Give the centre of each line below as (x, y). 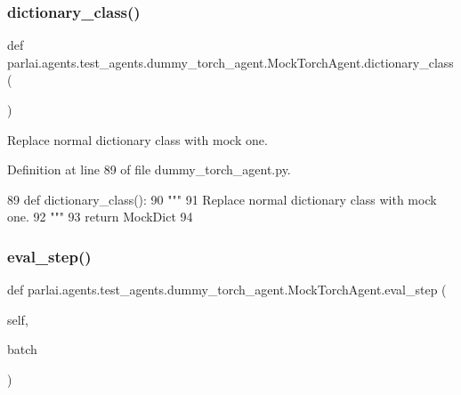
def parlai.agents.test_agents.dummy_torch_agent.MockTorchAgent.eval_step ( (227, 290)
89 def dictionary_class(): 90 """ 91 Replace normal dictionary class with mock (222, 199)
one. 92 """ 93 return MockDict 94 (100, 217)
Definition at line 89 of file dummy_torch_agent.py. (149, 169)
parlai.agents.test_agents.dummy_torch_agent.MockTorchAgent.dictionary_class (230, 62)
